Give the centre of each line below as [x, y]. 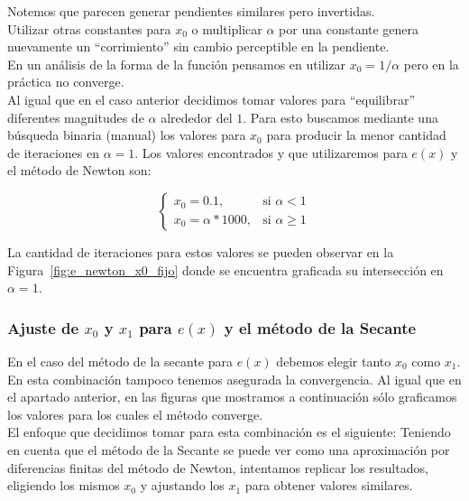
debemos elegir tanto [334, 361]
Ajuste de [43, 327]
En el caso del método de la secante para [120, 361]
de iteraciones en [53, 152]
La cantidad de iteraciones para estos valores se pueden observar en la [201, 251]
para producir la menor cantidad [356, 135]
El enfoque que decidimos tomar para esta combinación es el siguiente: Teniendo [229, 432]
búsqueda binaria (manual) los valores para [127, 135]
